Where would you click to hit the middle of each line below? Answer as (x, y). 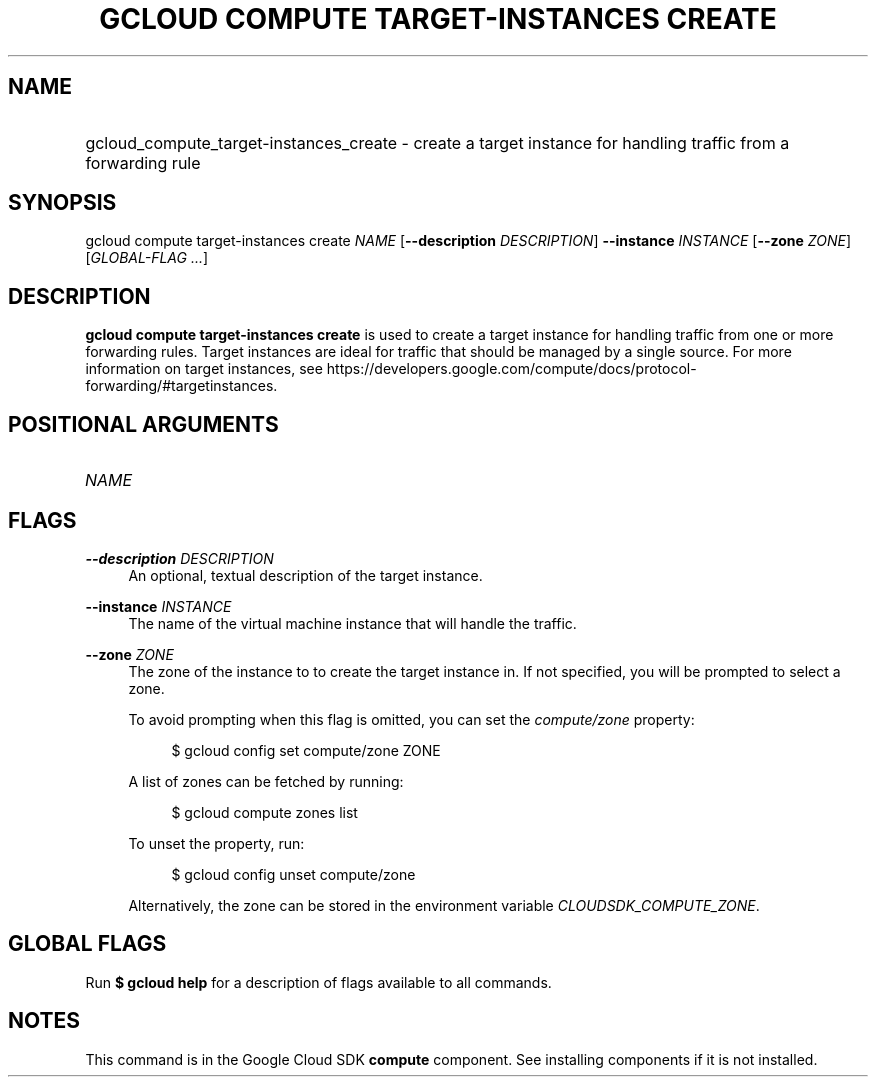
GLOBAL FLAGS (87, 944)
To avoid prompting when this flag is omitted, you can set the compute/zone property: (411, 719)
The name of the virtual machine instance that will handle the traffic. (352, 623)
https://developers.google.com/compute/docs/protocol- (511, 369)
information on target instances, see (204, 369)
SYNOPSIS (62, 203)
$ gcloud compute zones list (264, 812)
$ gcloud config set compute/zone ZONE (306, 750)
